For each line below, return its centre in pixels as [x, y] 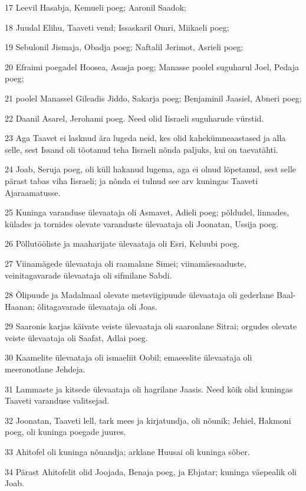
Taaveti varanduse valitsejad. [57, 400]
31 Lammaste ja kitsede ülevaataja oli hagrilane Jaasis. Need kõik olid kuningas [149, 389]
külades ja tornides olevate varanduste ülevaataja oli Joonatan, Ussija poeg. [142, 223]
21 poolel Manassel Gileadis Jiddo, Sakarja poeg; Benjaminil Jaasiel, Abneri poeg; [153, 98]
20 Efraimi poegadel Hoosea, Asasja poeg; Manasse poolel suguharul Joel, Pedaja [152, 66]
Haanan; [20, 306]
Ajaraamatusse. [33, 192]
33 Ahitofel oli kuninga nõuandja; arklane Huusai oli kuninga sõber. [127, 452]
